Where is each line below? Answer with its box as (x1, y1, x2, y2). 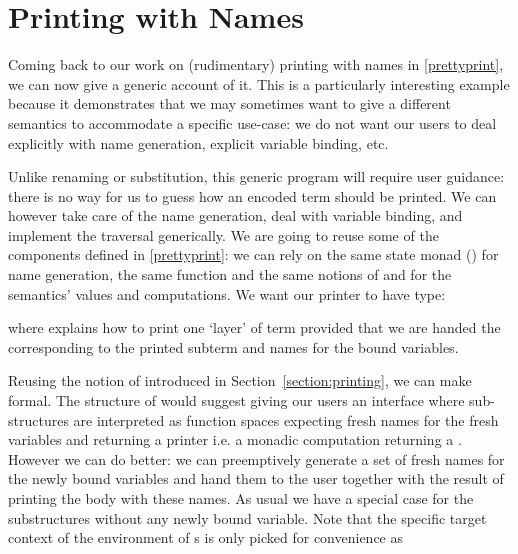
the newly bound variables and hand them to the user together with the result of (8, 468, 504, 489)
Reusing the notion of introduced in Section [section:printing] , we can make (8, 370, 472, 391)
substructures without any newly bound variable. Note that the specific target (8, 507, 487, 528)
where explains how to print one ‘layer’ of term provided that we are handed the (8, 317, 501, 338)
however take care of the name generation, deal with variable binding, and (8, 205, 463, 226)
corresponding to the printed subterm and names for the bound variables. (8, 336, 459, 357)
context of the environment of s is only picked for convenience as (8, 527, 403, 548)
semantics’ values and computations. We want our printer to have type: (8, 283, 446, 304)
